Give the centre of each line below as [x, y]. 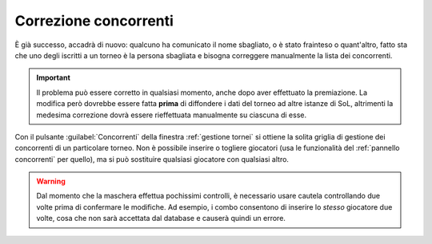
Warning [51, 181]
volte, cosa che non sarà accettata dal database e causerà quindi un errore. [161, 218]
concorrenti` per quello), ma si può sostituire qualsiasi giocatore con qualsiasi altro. [152, 159]
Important [54, 78]
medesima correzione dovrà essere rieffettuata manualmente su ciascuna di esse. [172, 115]
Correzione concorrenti [94, 21]
